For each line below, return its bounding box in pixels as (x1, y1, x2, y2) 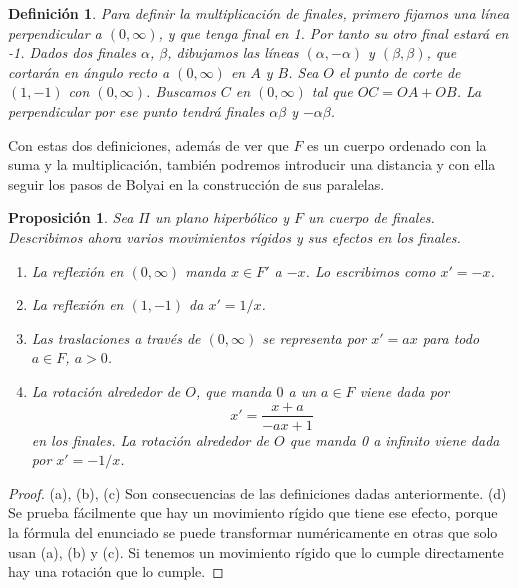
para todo (422, 327, 480, 348)
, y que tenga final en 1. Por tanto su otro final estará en (158, 22, 509, 43)
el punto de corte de (339, 61, 461, 82)
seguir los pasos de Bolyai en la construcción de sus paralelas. (8, 173, 385, 194)
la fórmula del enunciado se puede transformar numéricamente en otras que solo (8, 521, 498, 542)
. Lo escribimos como (305, 260, 436, 281)
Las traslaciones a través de (31, 327, 201, 348)
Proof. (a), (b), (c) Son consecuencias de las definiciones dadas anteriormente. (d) (8, 482, 507, 503)
